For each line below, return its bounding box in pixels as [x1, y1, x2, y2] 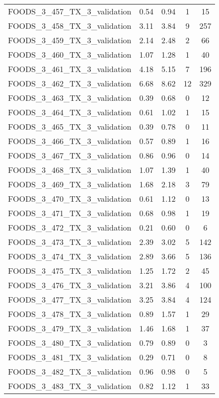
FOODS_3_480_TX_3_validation [8, 337, 132, 348]
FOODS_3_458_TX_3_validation [8, 20, 132, 31]
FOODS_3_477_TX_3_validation [8, 294, 132, 305]
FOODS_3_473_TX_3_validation [8, 236, 132, 247]
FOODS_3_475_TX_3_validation [8, 265, 132, 276]
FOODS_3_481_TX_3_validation [8, 351, 132, 363]
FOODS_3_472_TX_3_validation [8, 222, 132, 233]
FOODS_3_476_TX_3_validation [8, 279, 132, 291]
